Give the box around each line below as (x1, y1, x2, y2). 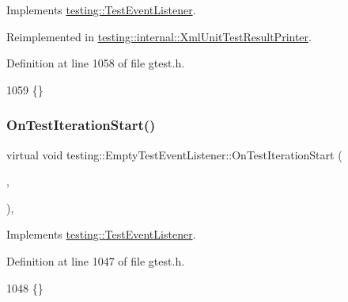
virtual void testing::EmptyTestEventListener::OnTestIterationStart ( (6, 146, 342, 162)
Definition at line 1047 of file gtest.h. (6, 252, 185, 269)
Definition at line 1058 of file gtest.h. (6, 55, 185, 71)
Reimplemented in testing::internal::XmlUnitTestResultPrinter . (6, 28, 312, 44)
